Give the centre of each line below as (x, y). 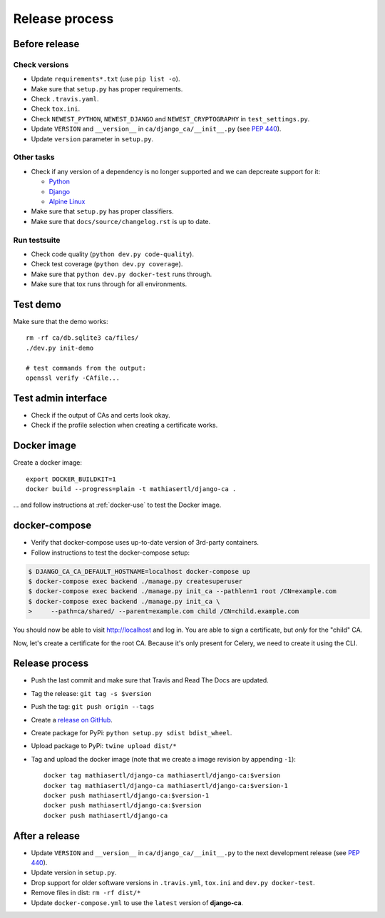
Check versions (41, 64)
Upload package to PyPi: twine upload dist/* (104, 746)
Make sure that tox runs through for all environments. (109, 284)
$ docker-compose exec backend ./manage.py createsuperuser (135, 581)
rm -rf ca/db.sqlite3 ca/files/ (82, 338)
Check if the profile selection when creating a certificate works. (124, 425)
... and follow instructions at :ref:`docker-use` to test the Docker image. (117, 505)
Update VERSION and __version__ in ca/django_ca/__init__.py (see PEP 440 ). (156, 129)
